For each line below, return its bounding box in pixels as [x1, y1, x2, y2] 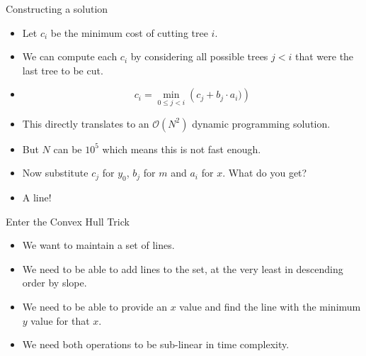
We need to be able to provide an [22, 299, 168, 313]
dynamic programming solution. [192, 116, 331, 130]
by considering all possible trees [130, 49, 268, 64]
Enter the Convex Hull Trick [6, 213, 130, 228]
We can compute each [22, 49, 118, 64]
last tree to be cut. [22, 62, 103, 77]
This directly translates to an [22, 116, 149, 130]
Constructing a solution [6, 1, 108, 16]
